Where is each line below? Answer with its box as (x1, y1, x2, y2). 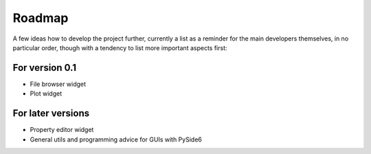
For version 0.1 (12, 62, 77, 74)
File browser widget (30, 80, 86, 88)
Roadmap (12, 10, 69, 25)
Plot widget (30, 89, 62, 98)
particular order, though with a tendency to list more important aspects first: (12, 43, 227, 52)
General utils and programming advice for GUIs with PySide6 (30, 135, 202, 144)
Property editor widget (30, 126, 94, 134)
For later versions (12, 107, 89, 120)
